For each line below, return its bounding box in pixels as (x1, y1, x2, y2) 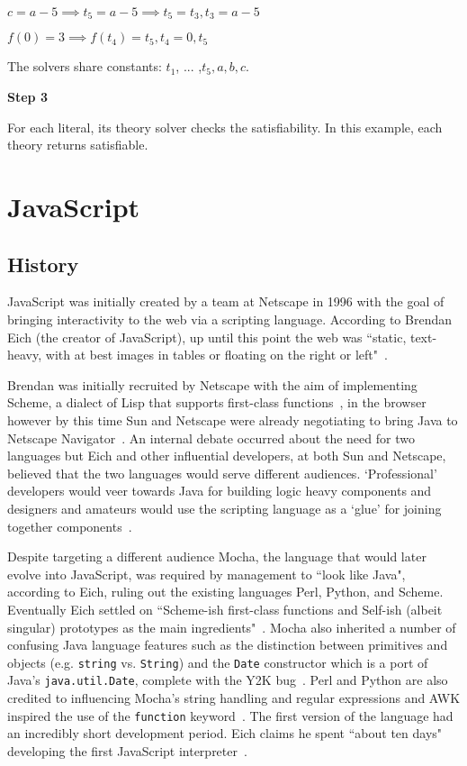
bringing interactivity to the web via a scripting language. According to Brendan (7, 310, 453, 328)
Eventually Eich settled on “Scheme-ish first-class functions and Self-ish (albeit (7, 599, 443, 618)
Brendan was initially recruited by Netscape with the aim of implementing (7, 375, 418, 394)
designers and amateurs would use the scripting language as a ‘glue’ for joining (7, 498, 442, 517)
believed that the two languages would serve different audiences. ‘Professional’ (7, 463, 437, 482)
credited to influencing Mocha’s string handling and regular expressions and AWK (7, 688, 461, 707)
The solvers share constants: (7, 57, 162, 76)
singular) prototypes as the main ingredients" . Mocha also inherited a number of (7, 617, 456, 636)
